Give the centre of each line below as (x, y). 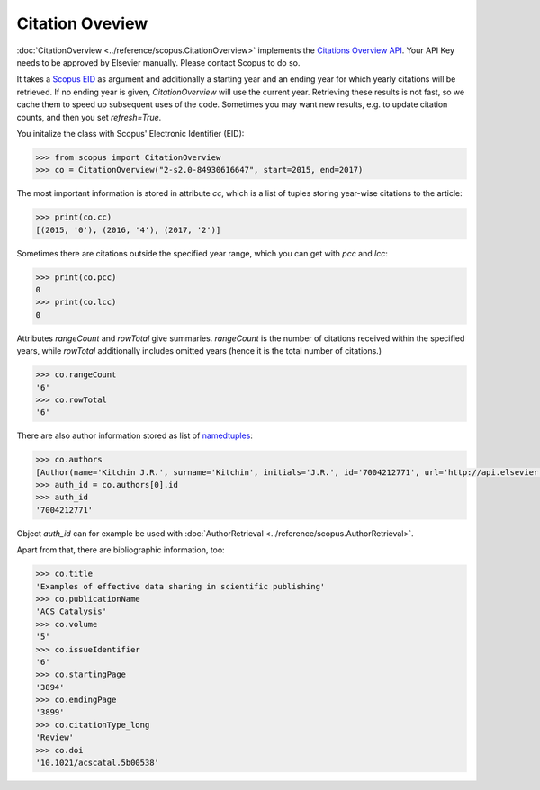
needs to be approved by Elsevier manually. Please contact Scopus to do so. (158, 62)
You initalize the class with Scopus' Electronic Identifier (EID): (130, 133)
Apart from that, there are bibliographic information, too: (121, 550)
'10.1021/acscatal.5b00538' (97, 763)
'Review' (55, 737)
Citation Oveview (82, 23)
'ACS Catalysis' (72, 611)
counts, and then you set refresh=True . (89, 117)
